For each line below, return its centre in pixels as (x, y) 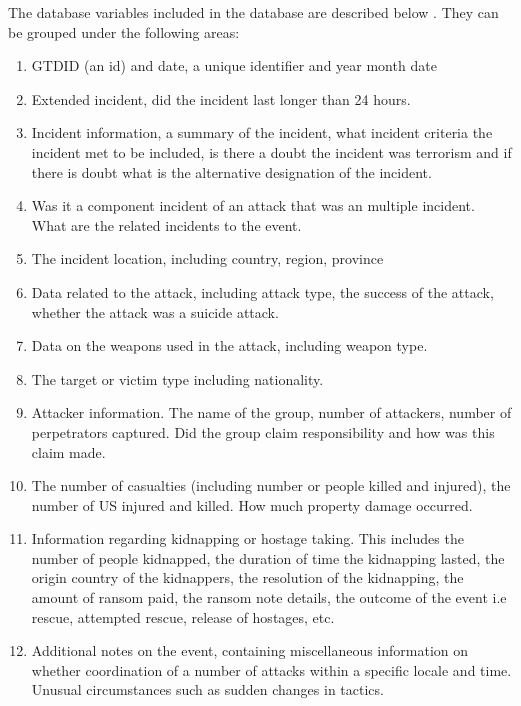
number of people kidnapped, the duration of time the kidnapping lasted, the (268, 557)
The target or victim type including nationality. (177, 378)
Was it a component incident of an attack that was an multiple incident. (253, 205)
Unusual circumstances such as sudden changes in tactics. (207, 689)
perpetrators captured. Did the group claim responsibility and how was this (263, 431)
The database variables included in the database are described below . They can (253, 12)
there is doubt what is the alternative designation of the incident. (231, 171)
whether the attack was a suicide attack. (155, 311)
